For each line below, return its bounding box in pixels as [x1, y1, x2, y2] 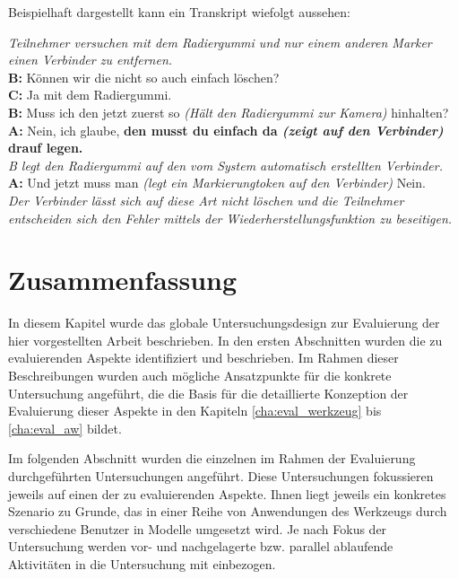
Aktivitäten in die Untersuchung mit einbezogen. [8, 554, 276, 573]
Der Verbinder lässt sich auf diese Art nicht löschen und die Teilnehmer [8, 190, 404, 209]
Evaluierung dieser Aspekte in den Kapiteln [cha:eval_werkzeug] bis [8, 401, 382, 420]
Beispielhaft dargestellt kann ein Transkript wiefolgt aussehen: [8, 3, 350, 21]
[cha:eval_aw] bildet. [8, 418, 122, 437]
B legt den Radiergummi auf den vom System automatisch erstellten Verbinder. [8, 155, 443, 174]
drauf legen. [8, 138, 83, 157]
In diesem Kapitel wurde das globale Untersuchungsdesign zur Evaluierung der [8, 313, 440, 332]
